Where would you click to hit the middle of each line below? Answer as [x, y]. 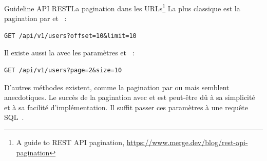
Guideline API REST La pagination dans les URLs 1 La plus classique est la [122, 7]
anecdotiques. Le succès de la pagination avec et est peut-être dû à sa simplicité [130, 97]
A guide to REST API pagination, [70, 142]
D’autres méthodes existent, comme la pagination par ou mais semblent [117, 87]
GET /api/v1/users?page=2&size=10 [63, 71]
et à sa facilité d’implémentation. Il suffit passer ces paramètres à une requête [126, 107]
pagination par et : [35, 18]
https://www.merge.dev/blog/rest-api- [187, 142]
